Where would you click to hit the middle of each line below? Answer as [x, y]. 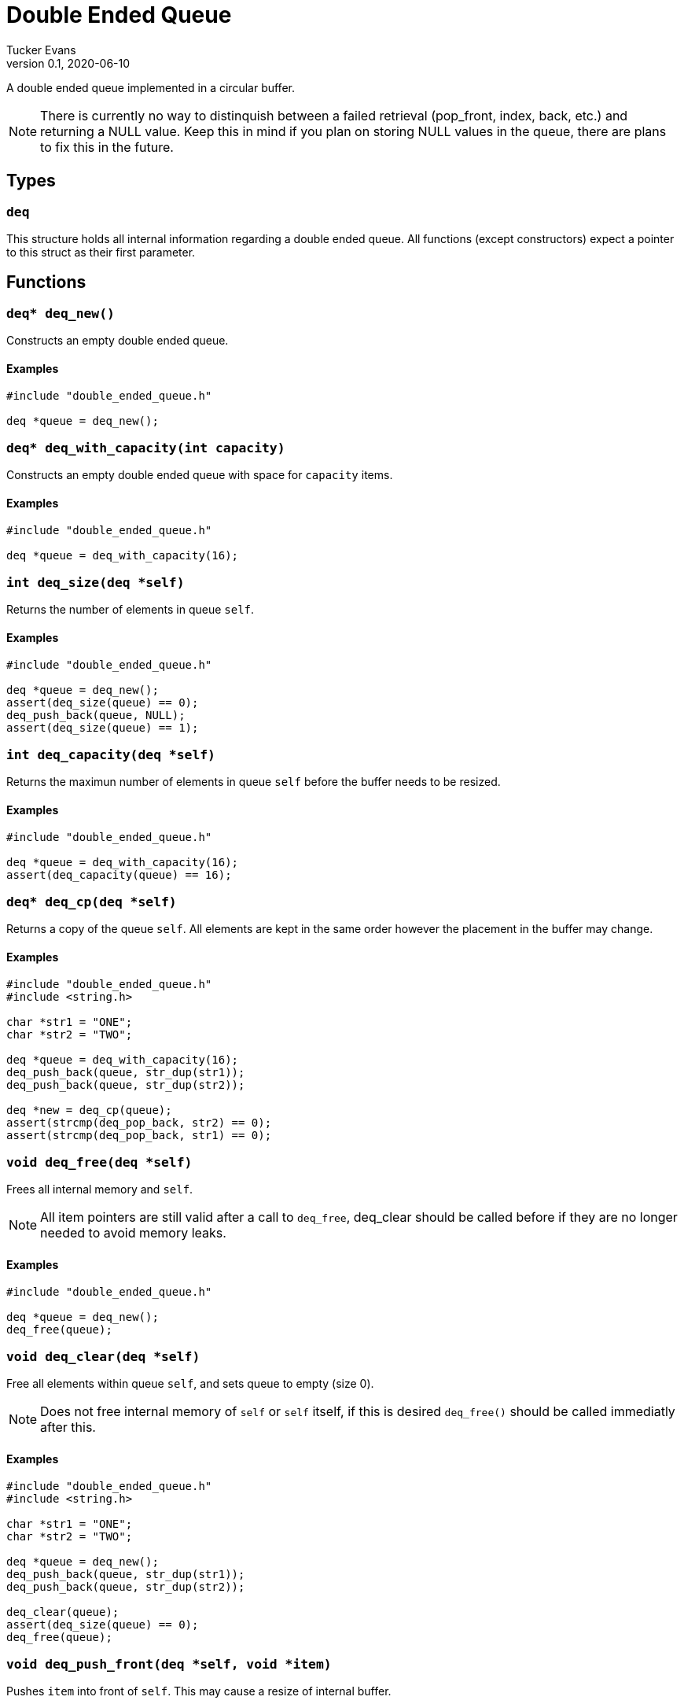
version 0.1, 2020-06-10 [68, 63]
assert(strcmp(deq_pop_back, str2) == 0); [139, 1123]
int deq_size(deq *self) [96, 582]
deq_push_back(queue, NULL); [96, 716]
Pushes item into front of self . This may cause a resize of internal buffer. [199, 1691]
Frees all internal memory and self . [100, 1189]
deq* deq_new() [61, 313]
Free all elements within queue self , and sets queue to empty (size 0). [190, 1383]
